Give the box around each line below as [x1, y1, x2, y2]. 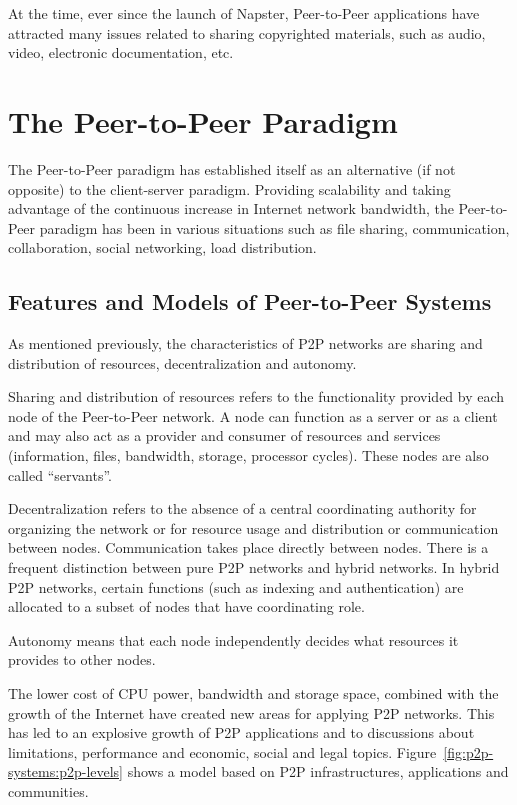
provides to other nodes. [8, 649, 156, 670]
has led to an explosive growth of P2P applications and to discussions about [8, 722, 475, 743]
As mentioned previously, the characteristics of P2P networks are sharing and [8, 333, 483, 354]
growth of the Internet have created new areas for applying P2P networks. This [8, 702, 495, 723]
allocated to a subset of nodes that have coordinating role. [8, 596, 365, 617]
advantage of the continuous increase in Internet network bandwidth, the [8, 198, 454, 219]
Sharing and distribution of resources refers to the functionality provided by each [8, 386, 505, 407]
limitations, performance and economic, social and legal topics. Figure [8, 741, 437, 762]
